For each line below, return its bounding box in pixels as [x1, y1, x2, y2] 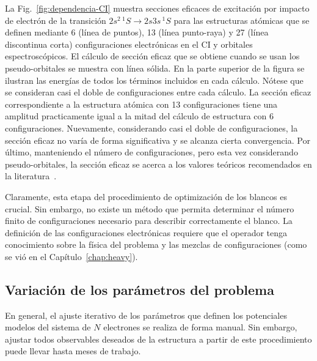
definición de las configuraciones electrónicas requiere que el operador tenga [5, 226, 288, 239]
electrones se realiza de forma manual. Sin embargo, [103, 321, 297, 333]
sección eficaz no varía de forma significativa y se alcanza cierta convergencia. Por [5, 133, 310, 146]
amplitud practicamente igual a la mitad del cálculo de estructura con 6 [5, 110, 274, 122]
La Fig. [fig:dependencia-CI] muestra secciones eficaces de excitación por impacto [5, 2, 310, 14]
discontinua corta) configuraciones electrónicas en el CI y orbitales [5, 37, 253, 50]
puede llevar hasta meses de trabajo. [5, 344, 141, 357]
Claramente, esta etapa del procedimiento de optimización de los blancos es [5, 190, 287, 203]
